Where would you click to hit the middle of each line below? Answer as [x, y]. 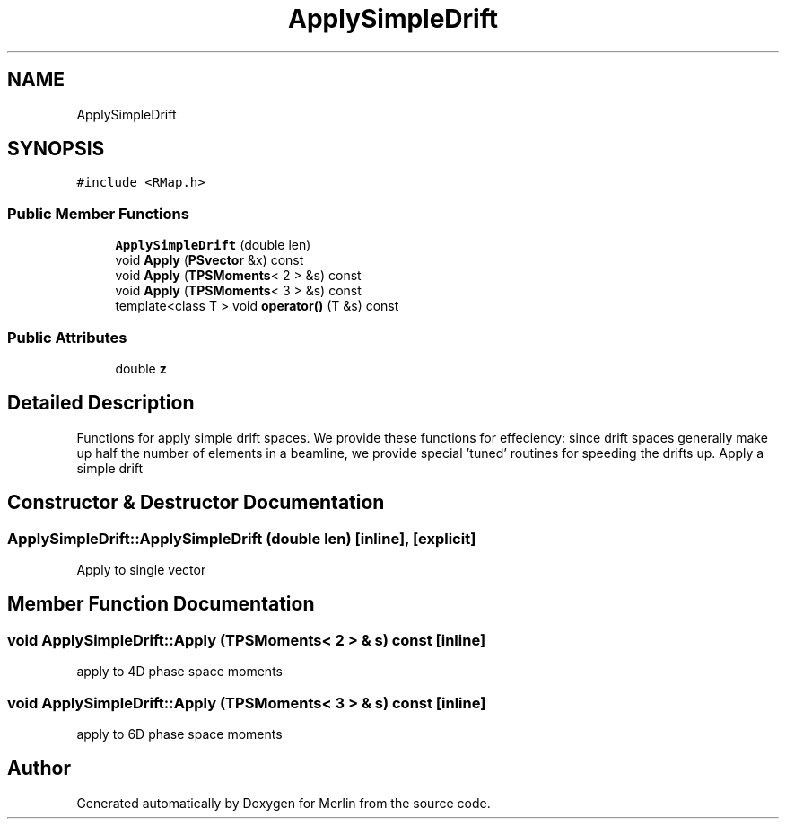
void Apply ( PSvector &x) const [210, 260]
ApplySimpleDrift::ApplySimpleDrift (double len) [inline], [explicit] [242, 538]
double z [141, 368]
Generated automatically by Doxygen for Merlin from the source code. [284, 803]
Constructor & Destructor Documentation [196, 503]
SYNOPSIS [56, 149]
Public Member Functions [98, 213]
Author [39, 769]
